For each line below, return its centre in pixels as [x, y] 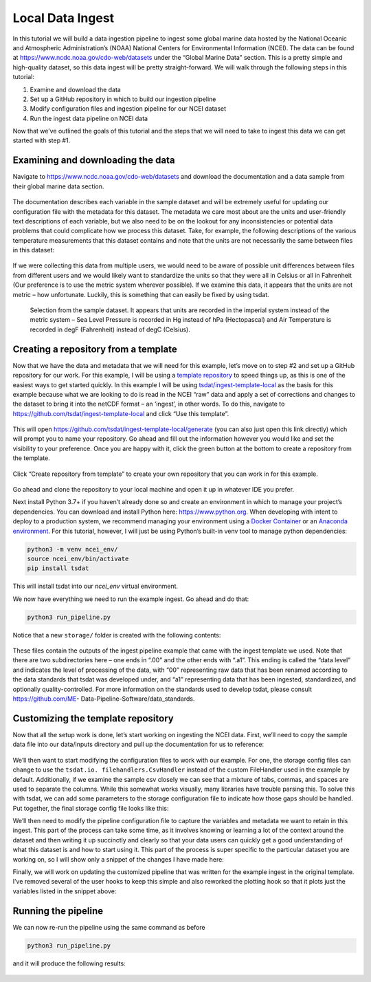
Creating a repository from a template [95, 349]
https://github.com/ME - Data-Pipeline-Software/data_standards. [104, 699]
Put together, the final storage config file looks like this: [91, 808]
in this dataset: [34, 250]
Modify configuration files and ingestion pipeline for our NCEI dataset [128, 109]
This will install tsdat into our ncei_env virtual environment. [95, 586]
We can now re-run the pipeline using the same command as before [109, 927]
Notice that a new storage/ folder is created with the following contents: [117, 635]
